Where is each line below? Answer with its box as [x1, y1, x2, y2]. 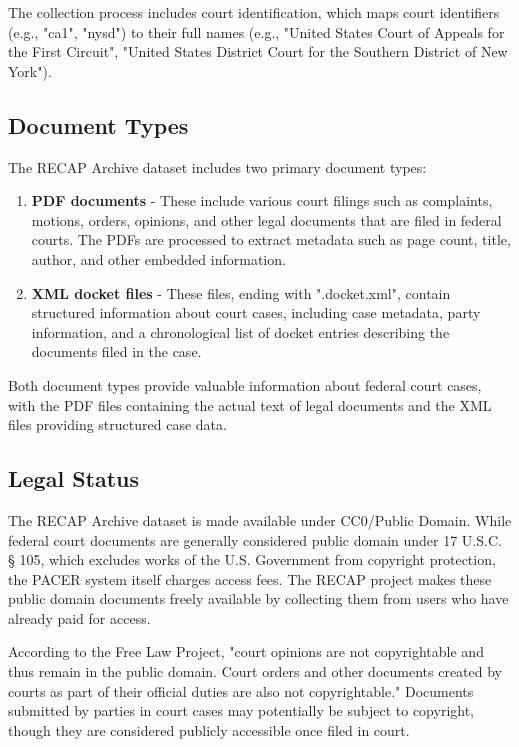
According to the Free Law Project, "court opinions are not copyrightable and [8, 641, 484, 662]
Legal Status [8, 463, 140, 494]
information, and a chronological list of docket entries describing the [31, 321, 450, 342]
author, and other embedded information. [31, 248, 286, 269]
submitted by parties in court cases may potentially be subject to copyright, [8, 700, 475, 721]
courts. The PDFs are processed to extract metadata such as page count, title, [31, 229, 511, 250]
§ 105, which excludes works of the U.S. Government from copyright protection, [8, 549, 496, 570]
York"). [8, 60, 52, 81]
